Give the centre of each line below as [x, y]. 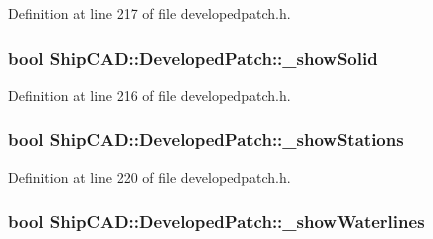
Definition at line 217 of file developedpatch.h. [149, 13]
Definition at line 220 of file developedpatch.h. [149, 176]
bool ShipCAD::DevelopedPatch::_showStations [206, 139]
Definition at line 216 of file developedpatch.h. [149, 94]
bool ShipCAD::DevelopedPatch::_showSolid [193, 57]
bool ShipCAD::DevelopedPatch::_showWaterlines [216, 221]
